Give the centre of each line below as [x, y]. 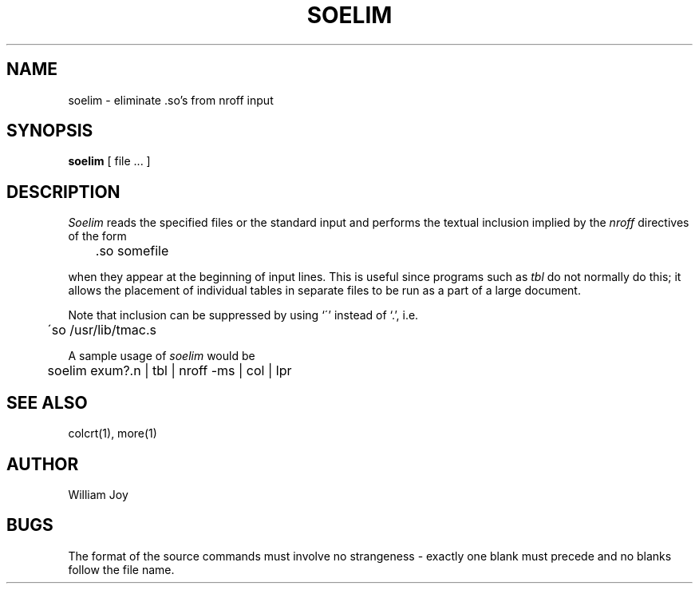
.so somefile [132, 251]
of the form [97, 236]
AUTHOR [43, 464]
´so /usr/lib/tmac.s [102, 330]
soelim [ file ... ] [109, 161]
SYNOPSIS [50, 131]
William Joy [98, 494]
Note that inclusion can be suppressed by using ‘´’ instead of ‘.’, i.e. [243, 315]
